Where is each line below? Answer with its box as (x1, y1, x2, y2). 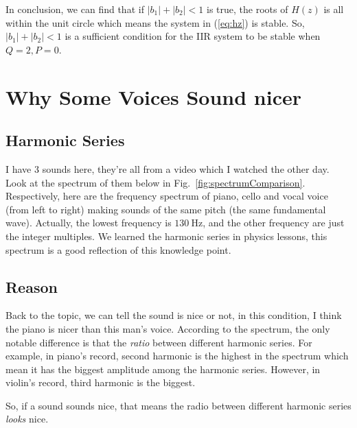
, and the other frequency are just (203, 215, 345, 230)
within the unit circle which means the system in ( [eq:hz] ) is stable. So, (5, 15, 305, 29)
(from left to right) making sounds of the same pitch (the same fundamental (5, 202, 326, 216)
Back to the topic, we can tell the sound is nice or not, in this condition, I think (5, 308, 342, 322)
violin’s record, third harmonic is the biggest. (5, 375, 196, 390)
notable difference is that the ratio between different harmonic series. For (5, 335, 312, 349)
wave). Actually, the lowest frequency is (5, 215, 172, 230)
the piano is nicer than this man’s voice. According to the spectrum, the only (5, 321, 330, 335)
